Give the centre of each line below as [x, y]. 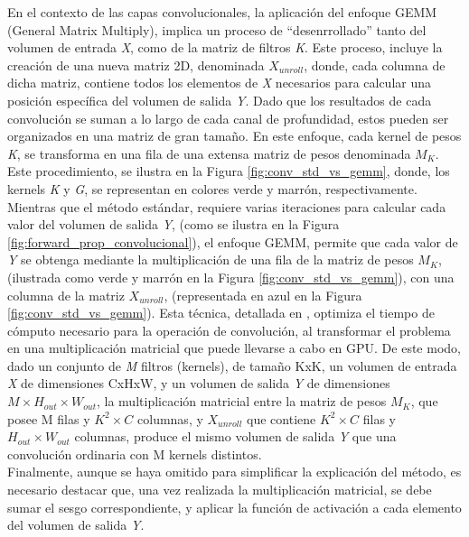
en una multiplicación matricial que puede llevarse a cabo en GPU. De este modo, [234, 348]
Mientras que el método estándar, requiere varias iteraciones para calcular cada [227, 206]
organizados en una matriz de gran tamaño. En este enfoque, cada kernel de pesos [234, 136]
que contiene [281, 418]
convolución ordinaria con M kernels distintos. [135, 454]
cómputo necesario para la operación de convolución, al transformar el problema [229, 330]
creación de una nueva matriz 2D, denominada [136, 65]
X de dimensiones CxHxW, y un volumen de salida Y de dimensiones [199, 383]
